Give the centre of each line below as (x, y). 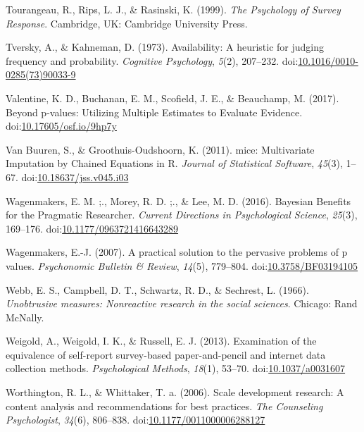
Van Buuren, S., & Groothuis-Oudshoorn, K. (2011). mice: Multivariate (160, 149)
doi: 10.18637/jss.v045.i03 (75, 177)
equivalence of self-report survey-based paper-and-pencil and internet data (166, 354)
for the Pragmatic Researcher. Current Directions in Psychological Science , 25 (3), (182, 215)
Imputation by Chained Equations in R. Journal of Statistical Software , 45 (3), (174, 163)
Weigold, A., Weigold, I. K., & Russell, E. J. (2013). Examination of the (161, 341)
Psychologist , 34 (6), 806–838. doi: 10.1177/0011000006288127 (136, 420)
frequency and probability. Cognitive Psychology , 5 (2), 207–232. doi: (152, 60)
